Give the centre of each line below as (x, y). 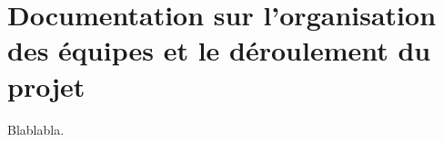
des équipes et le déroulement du (219, 50)
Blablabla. (36, 129)
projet (46, 85)
